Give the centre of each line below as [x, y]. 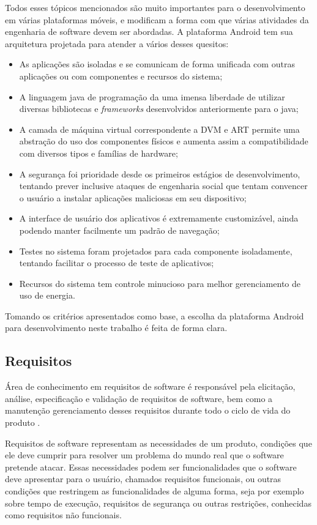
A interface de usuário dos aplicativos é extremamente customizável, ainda [159, 218]
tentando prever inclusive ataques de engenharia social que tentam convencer [163, 186]
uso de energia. [47, 295]
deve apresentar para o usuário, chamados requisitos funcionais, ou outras [143, 479]
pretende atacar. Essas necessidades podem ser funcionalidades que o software [151, 467]
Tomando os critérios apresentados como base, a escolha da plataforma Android [155, 315]
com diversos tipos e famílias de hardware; [99, 153]
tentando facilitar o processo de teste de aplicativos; [117, 263]
